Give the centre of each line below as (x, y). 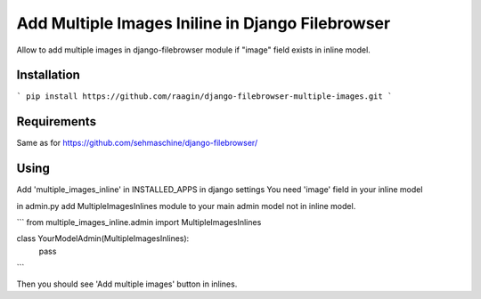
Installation (48, 75)
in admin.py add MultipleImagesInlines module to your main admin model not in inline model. (186, 206)
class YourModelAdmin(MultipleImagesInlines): (103, 238)
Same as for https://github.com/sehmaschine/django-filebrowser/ (137, 143)
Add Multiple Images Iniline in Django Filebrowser (204, 23)
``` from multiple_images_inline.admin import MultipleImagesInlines (139, 222)
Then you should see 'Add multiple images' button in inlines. (127, 284)
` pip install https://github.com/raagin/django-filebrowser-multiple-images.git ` (204, 97)
